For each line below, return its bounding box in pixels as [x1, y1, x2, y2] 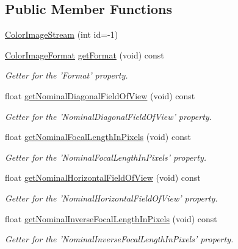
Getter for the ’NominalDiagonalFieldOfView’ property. [5, 110, 212, 122]
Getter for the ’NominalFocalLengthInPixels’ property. [5, 150, 207, 163]
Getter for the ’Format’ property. [5, 69, 128, 82]
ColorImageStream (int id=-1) [5, 28, 118, 41]
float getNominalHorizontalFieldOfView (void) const [5, 171, 201, 184]
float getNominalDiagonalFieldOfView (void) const [5, 89, 195, 102]
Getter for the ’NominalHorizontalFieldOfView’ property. [5, 191, 218, 204]
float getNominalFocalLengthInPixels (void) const [5, 130, 191, 143]
